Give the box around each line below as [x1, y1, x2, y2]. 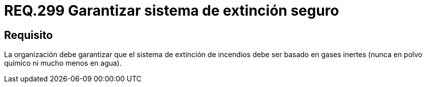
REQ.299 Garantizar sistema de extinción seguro [4, 2, 339, 19]
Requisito [4, 28, 53, 41]
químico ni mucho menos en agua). [4, 59, 122, 68]
